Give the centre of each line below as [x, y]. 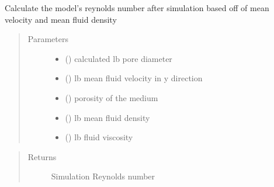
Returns [42, 156]
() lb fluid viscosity [99, 137]
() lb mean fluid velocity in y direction [134, 78]
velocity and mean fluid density [61, 19]
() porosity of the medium [112, 97]
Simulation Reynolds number [103, 176]
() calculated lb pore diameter [119, 58]
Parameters [48, 39]
